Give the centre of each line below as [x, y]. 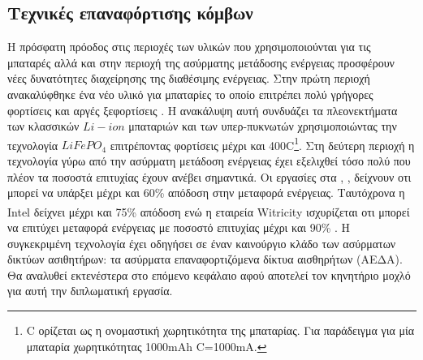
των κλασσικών [43, 126]
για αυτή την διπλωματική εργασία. [90, 291]
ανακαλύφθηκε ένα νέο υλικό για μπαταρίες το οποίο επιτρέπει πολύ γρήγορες [190, 94]
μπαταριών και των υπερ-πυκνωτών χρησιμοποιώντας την [263, 126]
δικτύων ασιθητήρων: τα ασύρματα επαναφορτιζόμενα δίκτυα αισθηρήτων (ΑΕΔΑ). [205, 259]
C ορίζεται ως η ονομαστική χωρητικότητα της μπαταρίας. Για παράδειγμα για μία [220, 330]
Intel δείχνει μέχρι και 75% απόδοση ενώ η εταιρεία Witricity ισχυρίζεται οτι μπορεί [209, 211]
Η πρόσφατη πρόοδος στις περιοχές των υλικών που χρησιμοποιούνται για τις [189, 47]
